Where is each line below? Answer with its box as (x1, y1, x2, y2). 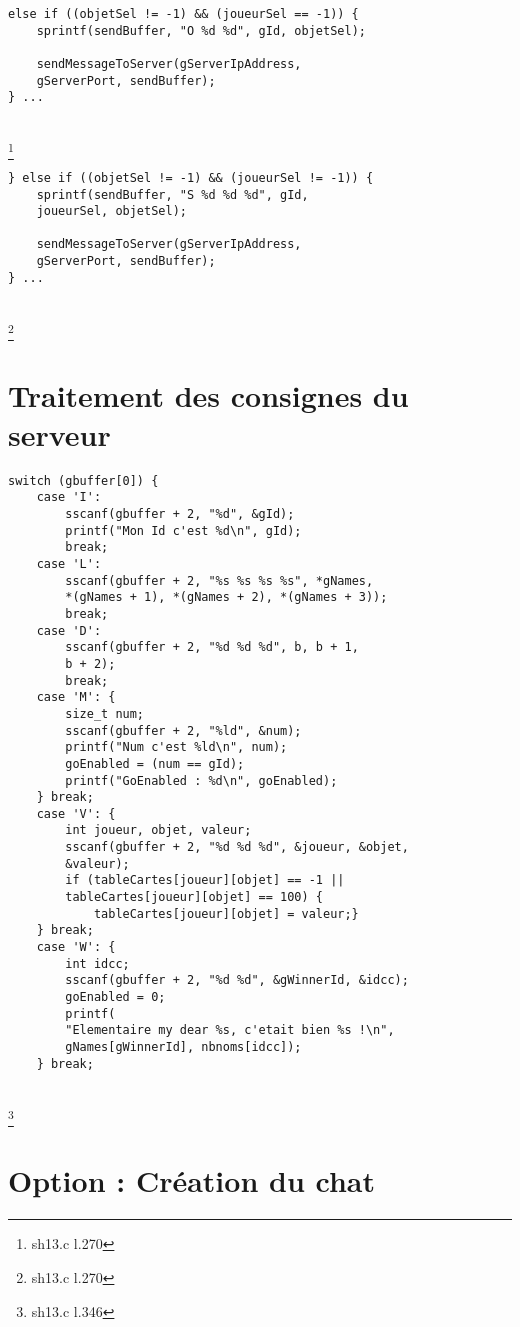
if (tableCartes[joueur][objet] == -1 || (65, 873, 345, 888)
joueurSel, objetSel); (36, 204, 187, 219)
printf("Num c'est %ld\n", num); (65, 740, 288, 755)
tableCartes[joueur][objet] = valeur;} (93, 906, 359, 921)
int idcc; (65, 956, 130, 971)
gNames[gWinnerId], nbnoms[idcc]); (65, 1040, 302, 1054)
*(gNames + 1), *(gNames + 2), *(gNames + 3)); (65, 590, 388, 605)
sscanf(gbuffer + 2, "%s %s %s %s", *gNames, (65, 573, 374, 588)
